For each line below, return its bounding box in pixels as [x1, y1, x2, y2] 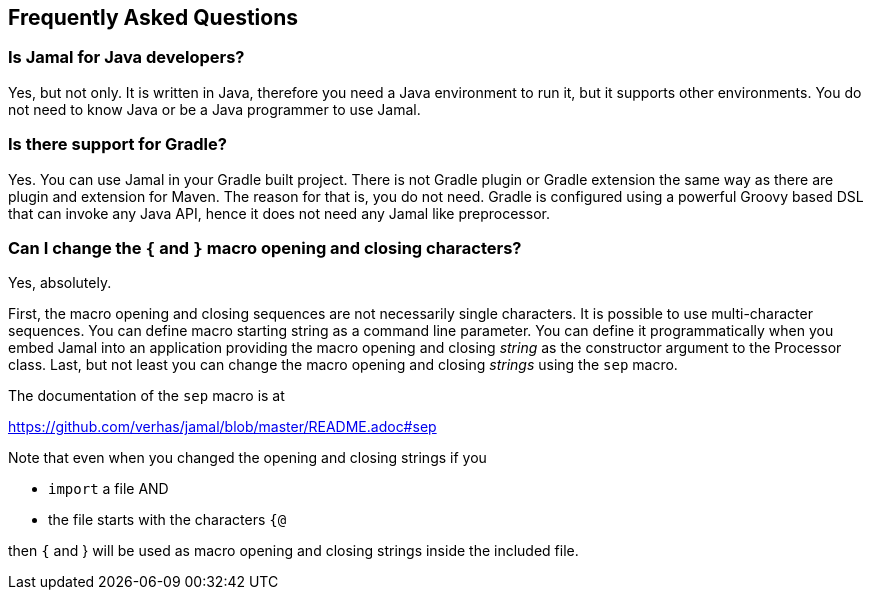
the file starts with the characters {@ [48, 511, 287, 529]
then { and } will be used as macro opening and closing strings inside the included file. [8, 542, 579, 560]
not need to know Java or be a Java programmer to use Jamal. [8, 100, 421, 118]
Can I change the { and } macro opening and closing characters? [8, 237, 522, 258]
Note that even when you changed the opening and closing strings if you [8, 449, 487, 467]
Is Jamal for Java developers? [8, 47, 245, 68]
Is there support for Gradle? [8, 134, 227, 155]
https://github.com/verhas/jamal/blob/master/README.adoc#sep [8, 418, 437, 436]
